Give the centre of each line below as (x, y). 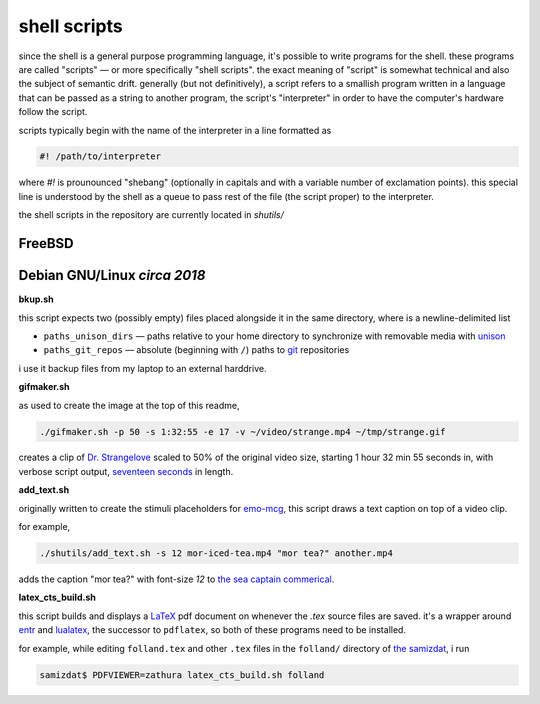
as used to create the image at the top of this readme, (129, 405)
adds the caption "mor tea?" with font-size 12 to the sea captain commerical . (176, 579)
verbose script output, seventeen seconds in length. (126, 471)
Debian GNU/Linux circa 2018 (112, 275)
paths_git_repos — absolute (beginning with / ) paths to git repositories (196, 350)
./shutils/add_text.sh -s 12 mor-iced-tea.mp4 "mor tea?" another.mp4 (216, 553)
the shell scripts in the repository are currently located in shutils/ (151, 215)
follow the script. (53, 112)
